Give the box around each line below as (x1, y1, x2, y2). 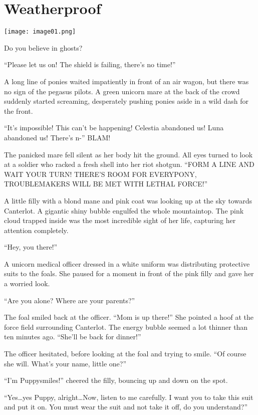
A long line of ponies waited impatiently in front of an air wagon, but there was (4, 76, 249, 86)
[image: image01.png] (4, 28, 76, 36)
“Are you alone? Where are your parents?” (4, 295, 135, 305)
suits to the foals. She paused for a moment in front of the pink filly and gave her (4, 268, 254, 279)
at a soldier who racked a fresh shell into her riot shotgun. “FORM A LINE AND (4, 159, 254, 169)
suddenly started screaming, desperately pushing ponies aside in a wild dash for (4, 96, 249, 106)
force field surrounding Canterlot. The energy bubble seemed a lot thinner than (4, 321, 248, 332)
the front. (4, 105, 33, 116)
